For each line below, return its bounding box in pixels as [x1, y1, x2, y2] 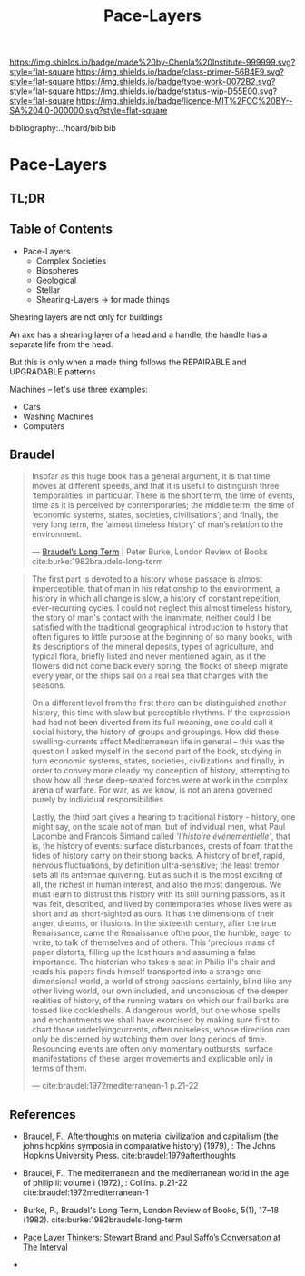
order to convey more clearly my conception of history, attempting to [31, 765, 290, 776]
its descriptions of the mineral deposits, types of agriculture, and [31, 642, 274, 653]
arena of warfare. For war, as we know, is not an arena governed [31, 784, 273, 795]
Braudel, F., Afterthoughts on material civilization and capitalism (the [22, 1131, 279, 1141]
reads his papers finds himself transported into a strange [31, 966, 245, 977]
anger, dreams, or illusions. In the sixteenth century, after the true [31, 918, 277, 929]
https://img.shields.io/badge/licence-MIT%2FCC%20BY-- [75, 95, 293, 106]
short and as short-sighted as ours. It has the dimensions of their [31, 908, 275, 919]
